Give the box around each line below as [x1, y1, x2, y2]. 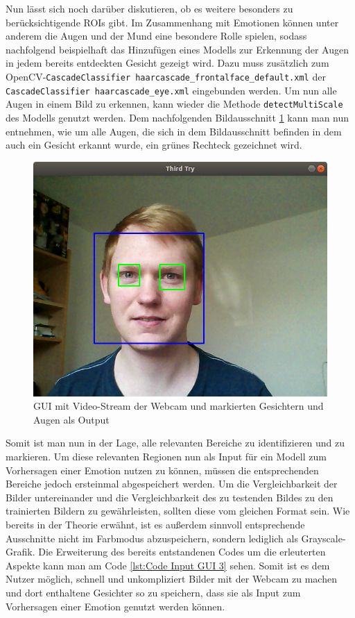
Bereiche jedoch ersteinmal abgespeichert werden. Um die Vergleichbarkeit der [6, 476, 338, 491]
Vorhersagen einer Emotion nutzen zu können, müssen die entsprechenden [6, 462, 319, 477]
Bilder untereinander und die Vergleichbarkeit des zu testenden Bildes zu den [6, 490, 334, 504]
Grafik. [6, 544, 35, 559]
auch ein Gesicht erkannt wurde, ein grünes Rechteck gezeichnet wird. [6, 137, 302, 152]
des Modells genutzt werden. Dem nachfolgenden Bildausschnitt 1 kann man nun [6, 110, 349, 124]
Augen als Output [33, 412, 110, 426]
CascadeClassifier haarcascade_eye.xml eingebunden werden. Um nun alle [6, 83, 337, 97]
